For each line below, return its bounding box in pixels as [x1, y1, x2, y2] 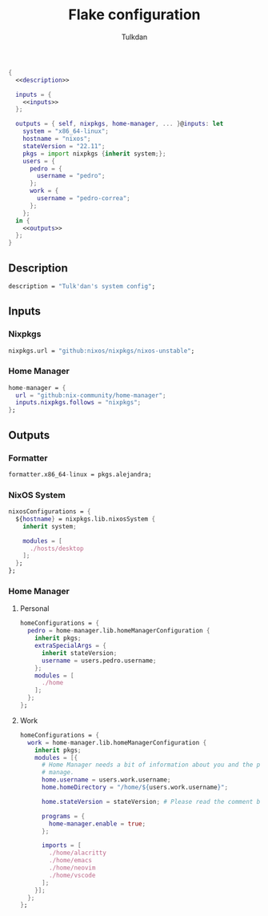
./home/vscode [49, 871, 96, 879]
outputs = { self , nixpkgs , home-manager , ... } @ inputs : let [15, 120, 224, 128]
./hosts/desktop [29, 544, 84, 552]
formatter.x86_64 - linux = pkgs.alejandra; [8, 470, 152, 478]
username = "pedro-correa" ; [37, 195, 130, 203]
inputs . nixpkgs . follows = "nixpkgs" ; [15, 399, 142, 407]
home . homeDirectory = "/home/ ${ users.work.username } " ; [41, 783, 229, 792]
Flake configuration [67, 6, 202, 24]
